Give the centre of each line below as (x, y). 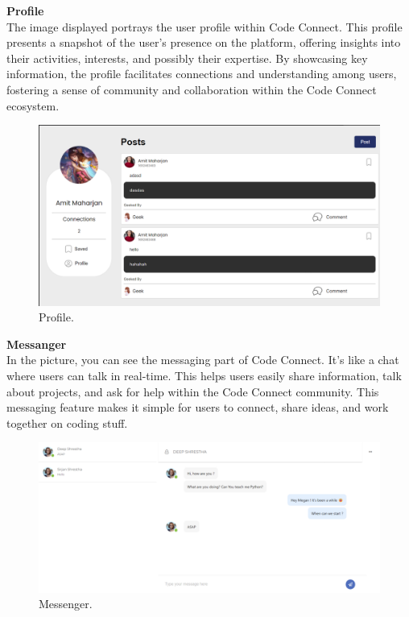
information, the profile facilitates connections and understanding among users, (202, 74)
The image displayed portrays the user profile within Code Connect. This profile (204, 26)
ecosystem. (33, 105)
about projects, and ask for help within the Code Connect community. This (193, 391)
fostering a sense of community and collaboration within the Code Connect (192, 89)
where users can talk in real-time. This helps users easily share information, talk (204, 375)
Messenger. (66, 604)
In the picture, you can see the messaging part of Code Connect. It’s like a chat (203, 360)
